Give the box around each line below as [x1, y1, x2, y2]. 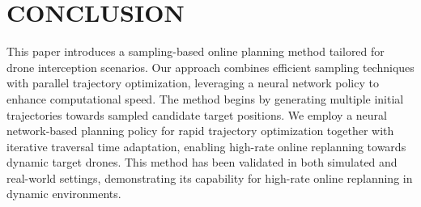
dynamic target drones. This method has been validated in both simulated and [6, 154, 398, 171]
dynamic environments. [6, 185, 121, 202]
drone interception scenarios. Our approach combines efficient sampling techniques [6, 58, 415, 75]
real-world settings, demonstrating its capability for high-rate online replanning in [6, 169, 413, 186]
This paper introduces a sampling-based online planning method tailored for [6, 43, 385, 60]
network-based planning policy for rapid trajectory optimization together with [6, 122, 394, 139]
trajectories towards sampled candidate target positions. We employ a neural [6, 106, 387, 123]
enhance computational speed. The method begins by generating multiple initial [6, 90, 404, 107]
